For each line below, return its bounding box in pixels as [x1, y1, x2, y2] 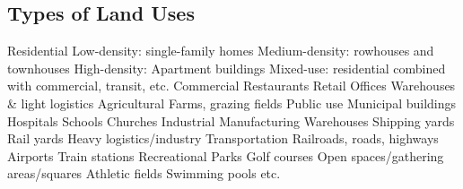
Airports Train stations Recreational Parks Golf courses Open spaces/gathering [7, 146, 444, 165]
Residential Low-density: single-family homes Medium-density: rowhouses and [7, 41, 434, 60]
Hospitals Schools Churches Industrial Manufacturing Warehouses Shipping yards [7, 111, 455, 130]
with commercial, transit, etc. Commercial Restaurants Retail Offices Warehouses [7, 76, 456, 95]
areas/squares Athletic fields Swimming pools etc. [7, 164, 281, 183]
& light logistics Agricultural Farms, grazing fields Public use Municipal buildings [7, 93, 457, 112]
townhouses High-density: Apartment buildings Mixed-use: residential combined [7, 58, 446, 77]
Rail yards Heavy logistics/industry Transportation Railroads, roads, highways [7, 129, 439, 148]
